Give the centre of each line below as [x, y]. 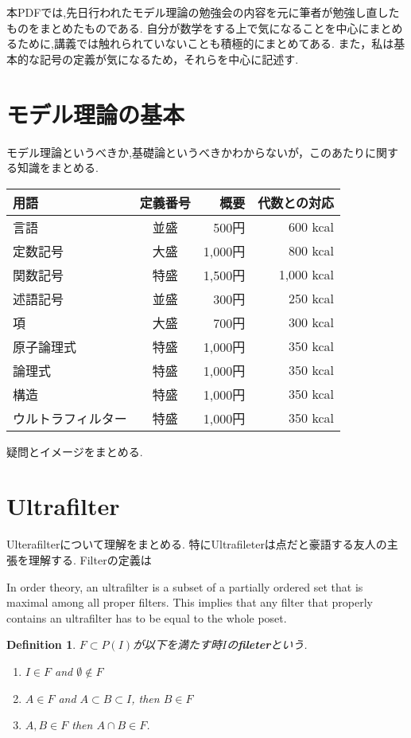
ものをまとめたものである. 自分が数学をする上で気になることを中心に [188, 27]
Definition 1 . [41, 644]
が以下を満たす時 [178, 644]
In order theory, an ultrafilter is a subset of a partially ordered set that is [185, 586]
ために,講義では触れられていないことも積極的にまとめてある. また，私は [205, 43]
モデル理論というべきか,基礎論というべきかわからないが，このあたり [186, 152]
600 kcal [311, 227]
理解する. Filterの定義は [90, 560]
